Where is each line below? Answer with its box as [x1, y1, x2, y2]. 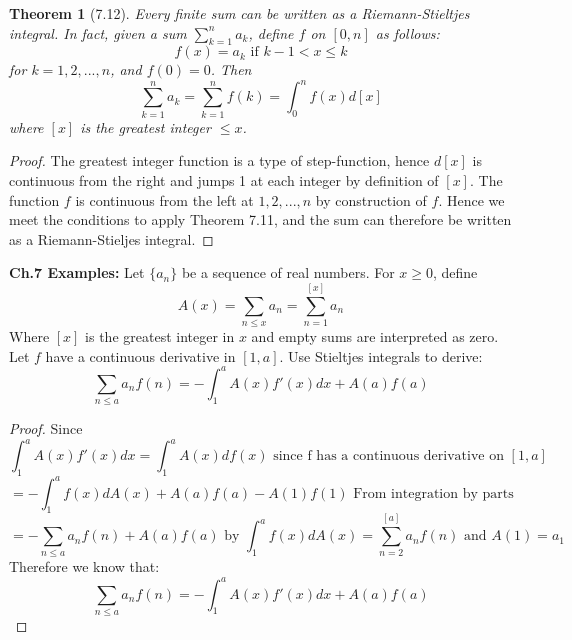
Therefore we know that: [9, 556, 160, 577]
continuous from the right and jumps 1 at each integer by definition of [9, 170, 439, 190]
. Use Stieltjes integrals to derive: [279, 345, 483, 366]
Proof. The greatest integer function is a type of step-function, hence [9, 150, 430, 171]
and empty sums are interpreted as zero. [251, 326, 499, 347]
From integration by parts [353, 486, 514, 501]
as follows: [375, 22, 440, 43]
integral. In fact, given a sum [9, 22, 187, 43]
